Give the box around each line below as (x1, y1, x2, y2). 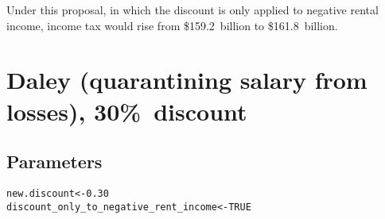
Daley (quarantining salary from (6, 63, 367, 96)
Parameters (6, 149, 103, 174)
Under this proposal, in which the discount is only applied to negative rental (6, 2, 379, 17)
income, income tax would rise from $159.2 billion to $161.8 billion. (6, 17, 338, 33)
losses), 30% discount (6, 94, 247, 127)
